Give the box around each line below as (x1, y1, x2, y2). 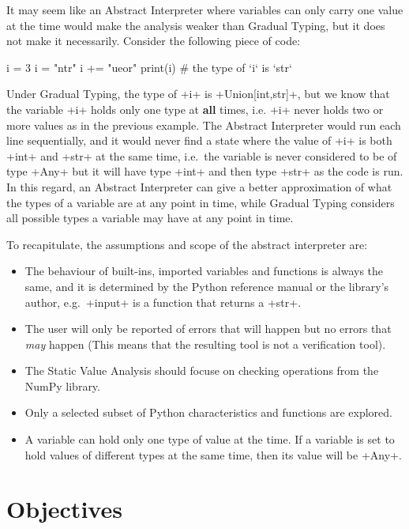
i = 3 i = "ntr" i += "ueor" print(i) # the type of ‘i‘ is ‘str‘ (6, 59, 292, 75)
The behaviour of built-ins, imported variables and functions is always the (24, 263, 384, 279)
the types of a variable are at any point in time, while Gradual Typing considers (6, 194, 395, 210)
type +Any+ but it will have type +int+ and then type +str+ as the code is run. (6, 163, 403, 179)
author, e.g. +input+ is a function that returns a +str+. (24, 293, 302, 310)
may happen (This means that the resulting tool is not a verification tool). (24, 335, 386, 352)
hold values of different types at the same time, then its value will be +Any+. (24, 446, 402, 463)
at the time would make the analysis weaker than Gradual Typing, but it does (6, 17, 385, 33)
